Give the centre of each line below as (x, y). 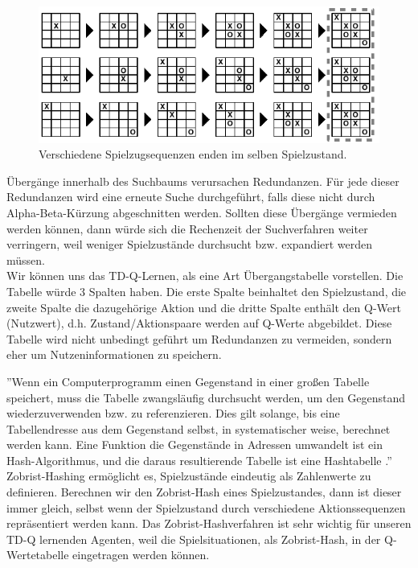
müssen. (26, 259)
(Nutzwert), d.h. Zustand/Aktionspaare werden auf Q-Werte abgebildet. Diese (199, 323)
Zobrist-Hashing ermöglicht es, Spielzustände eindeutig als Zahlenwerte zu (189, 476)
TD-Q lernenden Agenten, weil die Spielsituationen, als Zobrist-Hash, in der (194, 539)
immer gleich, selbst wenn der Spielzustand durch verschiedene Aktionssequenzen (206, 507)
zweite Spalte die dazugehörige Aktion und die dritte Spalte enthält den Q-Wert (204, 307)
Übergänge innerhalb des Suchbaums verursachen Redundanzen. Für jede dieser (203, 181)
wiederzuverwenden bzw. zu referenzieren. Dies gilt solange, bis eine (173, 413)
